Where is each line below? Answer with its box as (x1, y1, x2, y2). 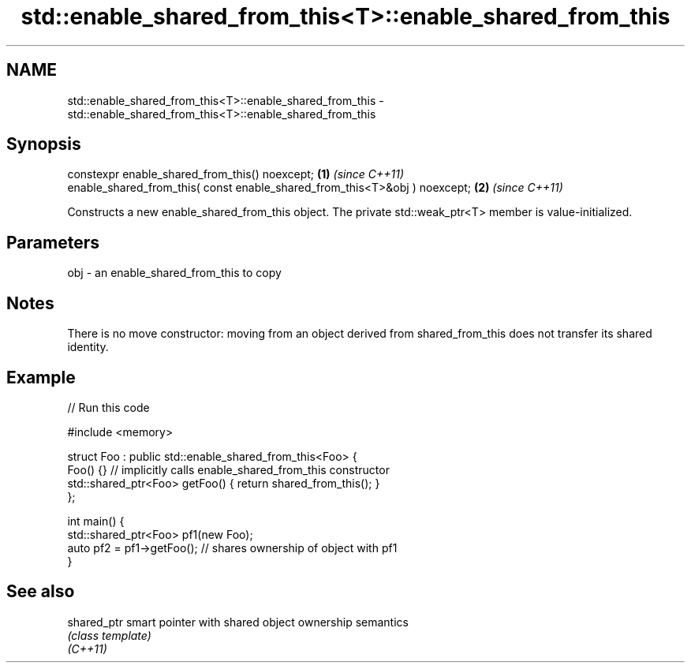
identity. (67, 340, 109, 354)
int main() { (67, 514, 125, 528)
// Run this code (67, 400, 150, 414)
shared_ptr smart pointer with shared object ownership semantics (67, 615, 409, 629)
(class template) (67, 628, 151, 642)
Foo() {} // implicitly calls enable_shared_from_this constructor (67, 462, 390, 477)
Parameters (6, 232, 99, 252)
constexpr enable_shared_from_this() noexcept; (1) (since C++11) (67, 167, 404, 181)
